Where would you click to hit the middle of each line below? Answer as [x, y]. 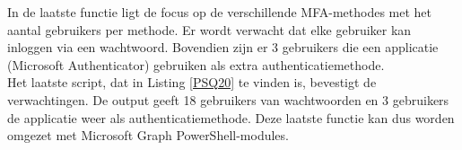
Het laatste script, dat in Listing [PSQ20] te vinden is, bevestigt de [192, 82]
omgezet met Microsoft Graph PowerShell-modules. [148, 135]
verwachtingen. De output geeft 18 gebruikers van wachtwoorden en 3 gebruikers [228, 99]
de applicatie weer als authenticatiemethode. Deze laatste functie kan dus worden [231, 117]
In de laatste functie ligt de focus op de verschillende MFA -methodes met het [220, 12]
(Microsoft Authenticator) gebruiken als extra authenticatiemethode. [196, 64]
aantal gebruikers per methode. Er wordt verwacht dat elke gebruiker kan [209, 29]
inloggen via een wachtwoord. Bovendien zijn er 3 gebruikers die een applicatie [223, 47]
